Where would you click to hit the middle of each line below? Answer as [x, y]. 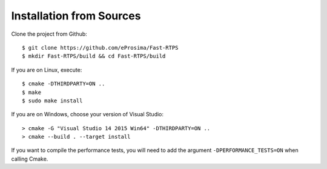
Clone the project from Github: [49, 34]
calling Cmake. [30, 159]
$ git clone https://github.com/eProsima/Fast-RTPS [100, 48]
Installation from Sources [76, 16]
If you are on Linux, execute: [47, 70]
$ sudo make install [52, 101]
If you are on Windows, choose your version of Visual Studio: [87, 114]
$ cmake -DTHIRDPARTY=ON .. [64, 84]
